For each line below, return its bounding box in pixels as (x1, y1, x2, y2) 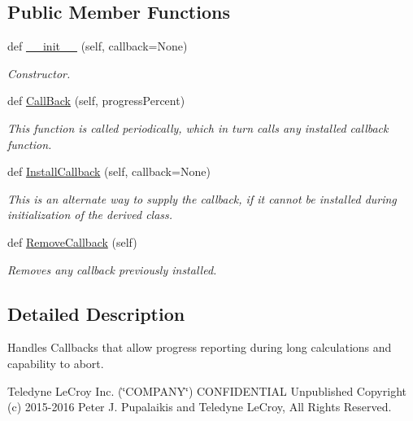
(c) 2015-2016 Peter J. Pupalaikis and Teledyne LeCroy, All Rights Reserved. (7, 398, 392, 415)
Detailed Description (7, 300, 185, 326)
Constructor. (7, 64, 71, 81)
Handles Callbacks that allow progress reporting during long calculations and (7, 339, 392, 356)
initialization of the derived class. (7, 206, 173, 223)
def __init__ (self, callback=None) (7, 37, 188, 55)
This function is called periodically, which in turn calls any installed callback (7, 119, 389, 136)
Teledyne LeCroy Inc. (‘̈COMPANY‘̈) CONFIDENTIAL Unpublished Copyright (7, 382, 406, 399)
